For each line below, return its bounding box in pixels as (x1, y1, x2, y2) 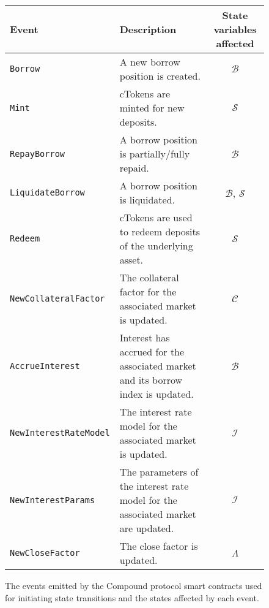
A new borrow (119, 55, 180, 69)
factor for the (119, 284, 177, 298)
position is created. (119, 69, 201, 83)
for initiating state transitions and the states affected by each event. (5, 591, 259, 604)
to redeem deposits (119, 224, 200, 238)
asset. (119, 253, 144, 267)
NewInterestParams (10, 495, 95, 505)
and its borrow (119, 373, 183, 387)
